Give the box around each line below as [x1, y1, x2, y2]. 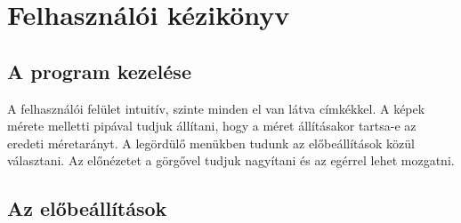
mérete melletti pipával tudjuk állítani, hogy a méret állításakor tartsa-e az [7, 116, 417, 135]
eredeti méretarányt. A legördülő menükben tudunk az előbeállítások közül [7, 133, 415, 152]
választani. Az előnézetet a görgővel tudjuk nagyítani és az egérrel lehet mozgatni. [7, 151, 455, 170]
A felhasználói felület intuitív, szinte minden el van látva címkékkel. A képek [7, 99, 425, 117]
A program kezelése [7, 57, 191, 84]
